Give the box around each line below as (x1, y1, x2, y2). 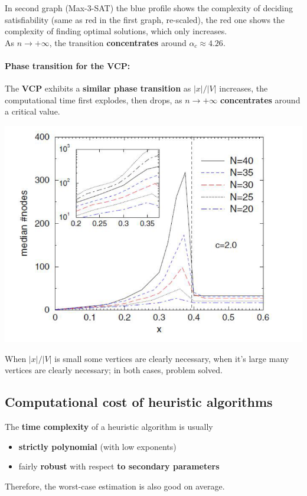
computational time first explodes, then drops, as (5, 93, 182, 106)
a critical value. (5, 105, 60, 118)
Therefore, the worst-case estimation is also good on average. (5, 479, 225, 492)
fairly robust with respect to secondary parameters (18, 460, 220, 472)
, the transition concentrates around (49, 36, 187, 48)
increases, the (219, 82, 268, 94)
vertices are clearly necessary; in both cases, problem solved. (5, 364, 223, 376)
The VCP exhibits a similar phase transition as (5, 82, 191, 94)
